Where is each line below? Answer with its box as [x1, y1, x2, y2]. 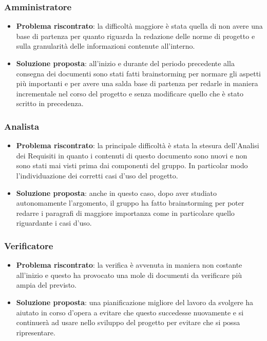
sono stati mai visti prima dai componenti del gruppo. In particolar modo [16, 160, 248, 171]
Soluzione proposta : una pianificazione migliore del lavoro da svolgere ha [16, 296, 254, 307]
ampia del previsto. [16, 279, 77, 290]
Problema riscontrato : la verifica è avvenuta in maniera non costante [16, 259, 242, 270]
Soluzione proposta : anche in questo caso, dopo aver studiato [16, 187, 217, 198]
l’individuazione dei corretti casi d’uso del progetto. [16, 170, 178, 180]
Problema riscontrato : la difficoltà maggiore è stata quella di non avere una [16, 21, 263, 31]
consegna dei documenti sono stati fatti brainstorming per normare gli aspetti [16, 68, 261, 78]
